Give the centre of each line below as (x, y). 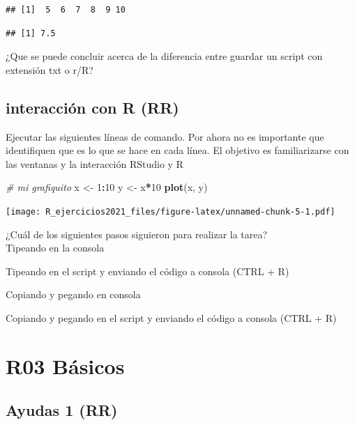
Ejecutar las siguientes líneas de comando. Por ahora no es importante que (165, 136)
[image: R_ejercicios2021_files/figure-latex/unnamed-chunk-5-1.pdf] (171, 211)
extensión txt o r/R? (50, 69)
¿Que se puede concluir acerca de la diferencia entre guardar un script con (164, 56)
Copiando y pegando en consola (73, 294)
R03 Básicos (65, 365)
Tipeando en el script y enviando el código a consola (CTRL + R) (148, 271)
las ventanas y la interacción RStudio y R (95, 163)
